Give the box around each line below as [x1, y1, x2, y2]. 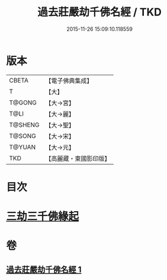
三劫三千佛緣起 [6, 210, 79, 223]
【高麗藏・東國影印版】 [45, 154, 111, 163]
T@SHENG [9, 120, 40, 129]
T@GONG [9, 98, 37, 107]
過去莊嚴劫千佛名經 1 [6, 265, 82, 275]
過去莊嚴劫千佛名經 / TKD [37, 5, 162, 19]
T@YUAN [9, 143, 36, 151]
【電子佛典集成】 [45, 77, 93, 85]
